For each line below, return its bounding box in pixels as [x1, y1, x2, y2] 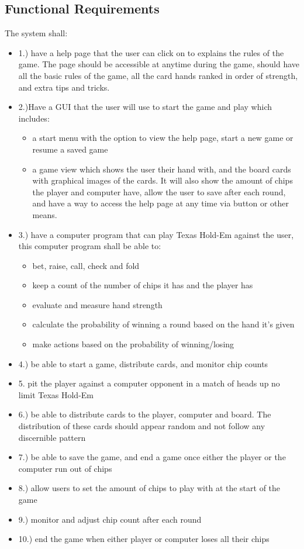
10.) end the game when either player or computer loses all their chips [18, 533, 270, 545]
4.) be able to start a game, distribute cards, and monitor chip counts [18, 357, 268, 370]
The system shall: [5, 27, 68, 39]
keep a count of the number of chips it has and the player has [32, 279, 253, 291]
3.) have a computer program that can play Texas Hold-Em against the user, [18, 228, 294, 240]
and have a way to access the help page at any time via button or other [32, 197, 289, 209]
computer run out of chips [18, 462, 112, 474]
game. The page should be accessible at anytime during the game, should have [18, 58, 299, 70]
